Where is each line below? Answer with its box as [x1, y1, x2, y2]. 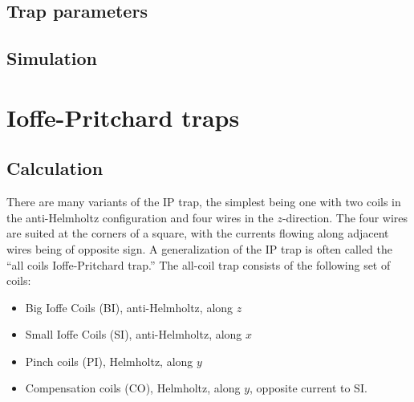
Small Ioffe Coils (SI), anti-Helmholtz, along [25, 326, 242, 343]
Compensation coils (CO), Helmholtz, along [25, 380, 241, 396]
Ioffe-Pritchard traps [6, 100, 240, 133]
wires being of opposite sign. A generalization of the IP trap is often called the [6, 240, 392, 257]
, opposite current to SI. [250, 380, 367, 396]
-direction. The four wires [282, 209, 408, 225]
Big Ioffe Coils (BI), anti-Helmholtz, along [25, 298, 233, 315]
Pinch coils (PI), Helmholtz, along [25, 352, 193, 369]
